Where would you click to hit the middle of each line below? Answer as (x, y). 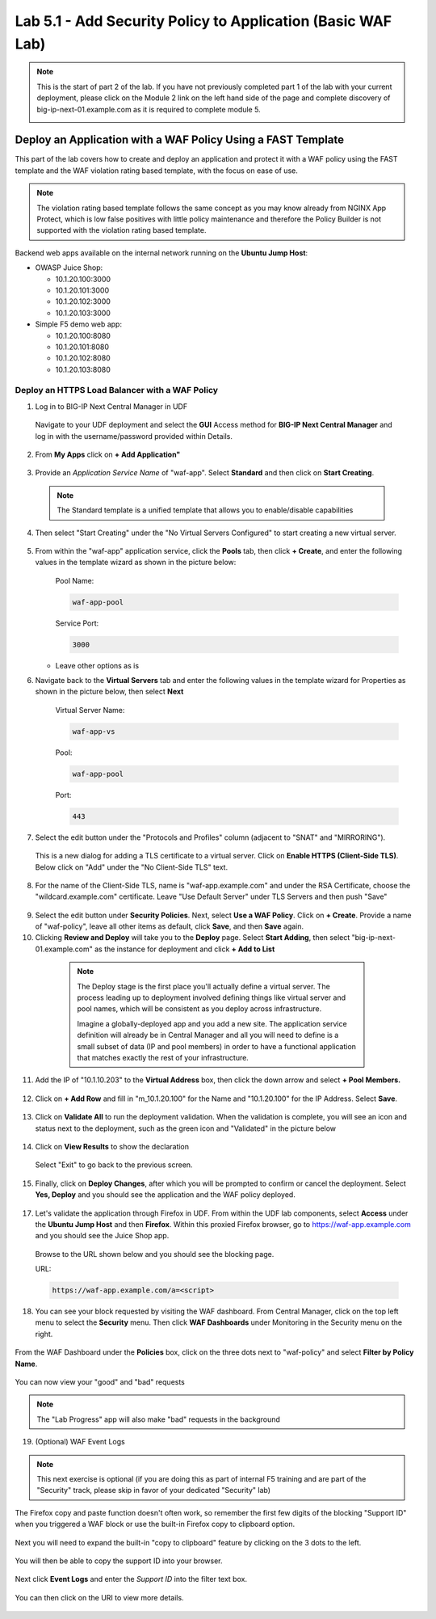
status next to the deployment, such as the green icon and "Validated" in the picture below (186, 1128)
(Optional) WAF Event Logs (80, 1442)
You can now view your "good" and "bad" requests (100, 1381)
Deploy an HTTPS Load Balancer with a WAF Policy (116, 390)
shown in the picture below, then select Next (109, 692)
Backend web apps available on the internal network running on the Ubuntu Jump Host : (161, 253)
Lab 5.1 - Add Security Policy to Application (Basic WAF (203, 21)
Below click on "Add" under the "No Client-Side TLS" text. (132, 867)
